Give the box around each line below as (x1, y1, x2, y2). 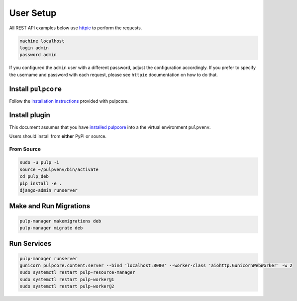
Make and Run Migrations (9, 202, 91, 211)
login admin (19, 45, 49, 51)
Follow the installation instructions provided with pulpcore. (9, 98, 129, 104)
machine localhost (19, 38, 65, 44)
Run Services (9, 239, 52, 248)
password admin (19, 52, 57, 58)
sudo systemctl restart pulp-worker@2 (19, 284, 114, 289)
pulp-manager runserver (19, 256, 78, 261)
